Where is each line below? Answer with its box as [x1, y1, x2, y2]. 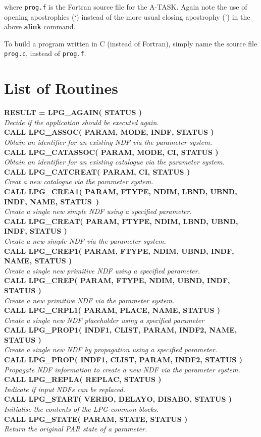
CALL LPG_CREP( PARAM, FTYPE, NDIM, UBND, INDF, [4, 275, 230, 286]
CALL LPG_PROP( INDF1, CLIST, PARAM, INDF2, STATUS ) [4, 354, 242, 365]
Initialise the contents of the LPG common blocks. [4, 404, 159, 414]
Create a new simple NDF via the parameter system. [4, 235, 166, 246]
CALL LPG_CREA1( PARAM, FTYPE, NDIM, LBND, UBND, [4, 186, 237, 196]
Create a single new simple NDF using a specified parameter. [4, 206, 192, 216]
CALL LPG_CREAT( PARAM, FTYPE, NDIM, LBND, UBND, [4, 215, 238, 226]
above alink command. [4, 21, 76, 32]
